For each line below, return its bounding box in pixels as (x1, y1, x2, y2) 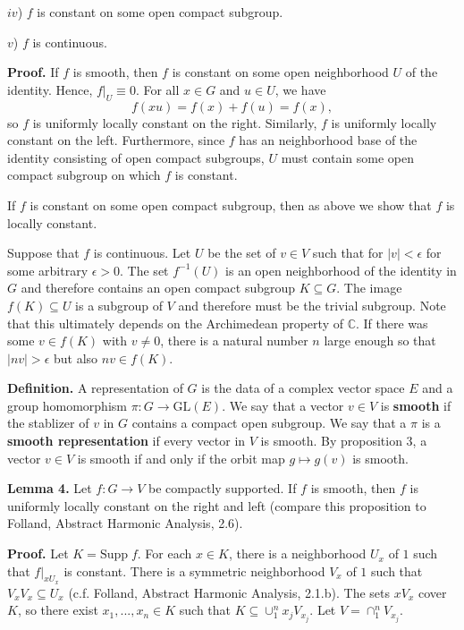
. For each (137, 544, 192, 563)
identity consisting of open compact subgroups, (7, 148, 265, 166)
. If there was (355, 313, 428, 332)
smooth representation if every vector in (7, 431, 246, 450)
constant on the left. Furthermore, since (7, 131, 225, 149)
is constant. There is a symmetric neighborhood (63, 561, 325, 580)
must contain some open (281, 148, 414, 166)
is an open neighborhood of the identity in (225, 260, 457, 279)
